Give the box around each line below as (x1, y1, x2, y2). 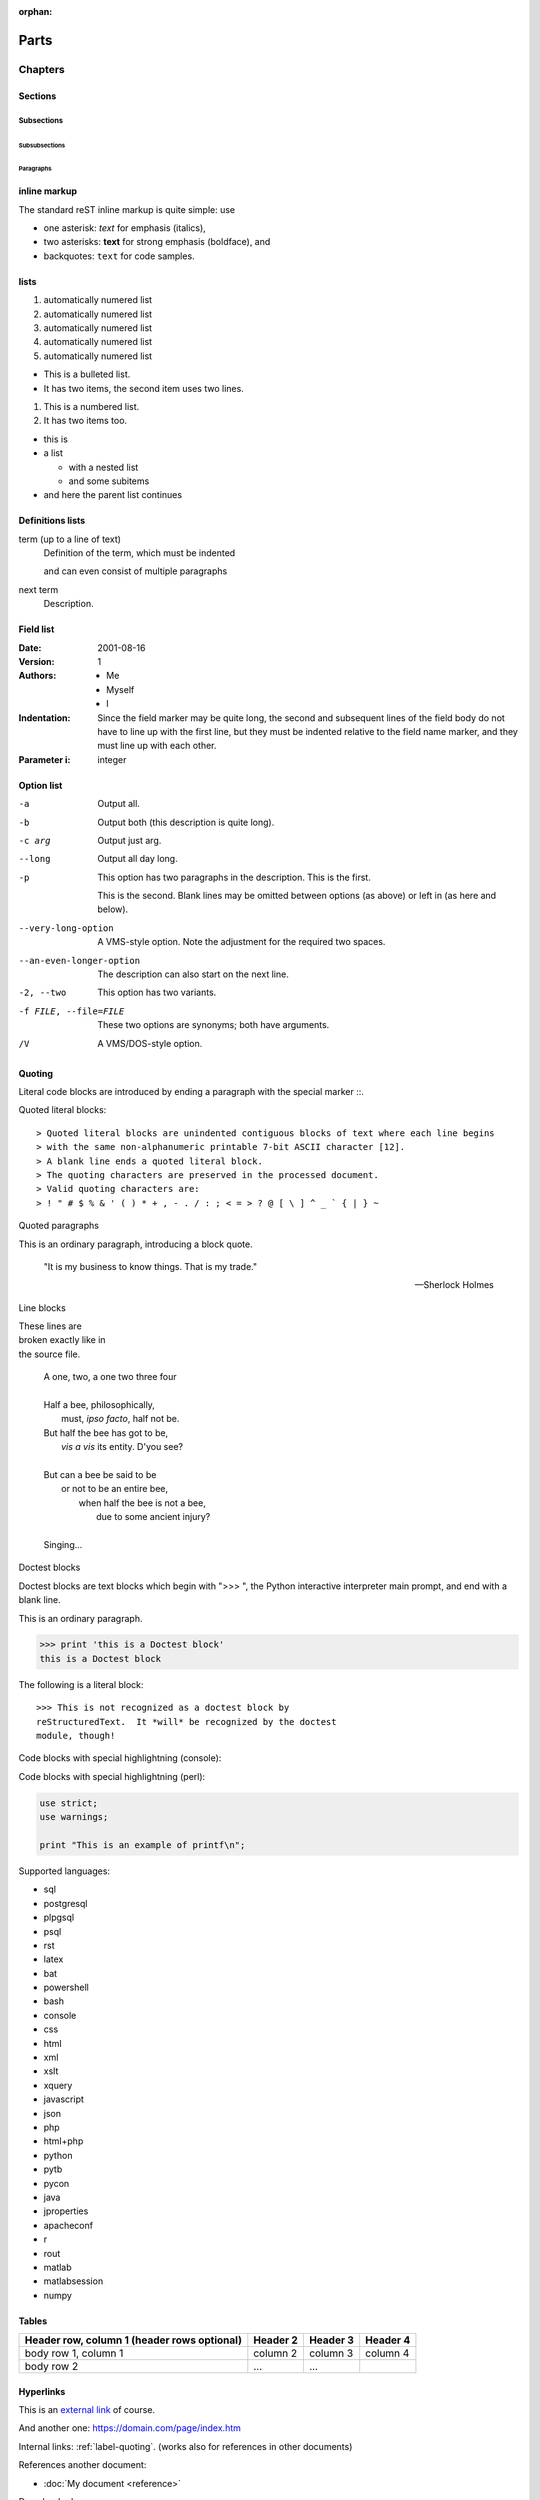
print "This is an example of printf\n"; (39, 1839, 246, 1850)
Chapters (18, 62, 65, 76)
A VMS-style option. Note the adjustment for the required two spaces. (97, 936, 386, 948)
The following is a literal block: (18, 1678, 144, 1690)
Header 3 (308, 2333, 355, 2347)
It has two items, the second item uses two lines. (43, 382, 244, 394)
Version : (18, 656, 55, 668)
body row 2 (24, 2360, 79, 2374)
